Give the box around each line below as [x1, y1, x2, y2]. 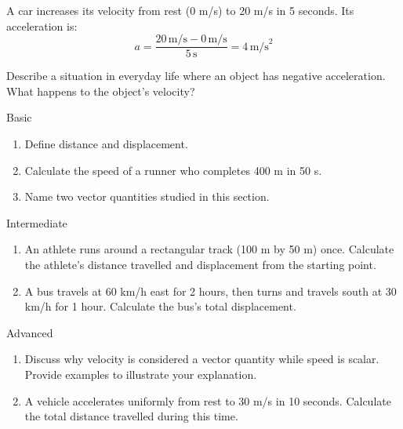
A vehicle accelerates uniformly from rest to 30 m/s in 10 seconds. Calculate [24, 392, 391, 409]
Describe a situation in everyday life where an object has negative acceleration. [6, 67, 386, 84]
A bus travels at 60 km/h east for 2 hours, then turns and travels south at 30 [24, 282, 397, 299]
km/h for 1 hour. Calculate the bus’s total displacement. [24, 298, 296, 314]
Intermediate [6, 214, 67, 231]
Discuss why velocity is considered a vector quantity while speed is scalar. [24, 351, 379, 367]
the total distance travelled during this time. [24, 408, 238, 424]
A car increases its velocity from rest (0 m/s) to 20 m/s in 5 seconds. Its [6, 2, 354, 18]
